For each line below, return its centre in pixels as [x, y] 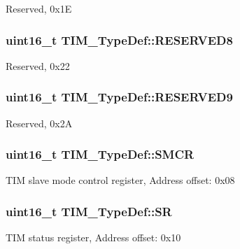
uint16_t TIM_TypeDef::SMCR [100, 154]
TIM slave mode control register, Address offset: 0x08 [120, 180]
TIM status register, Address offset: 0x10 [93, 237]
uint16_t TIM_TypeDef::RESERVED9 [119, 97]
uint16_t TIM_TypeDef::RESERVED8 [119, 40]
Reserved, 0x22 [38, 65]
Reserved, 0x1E [39, 8]
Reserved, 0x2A [39, 123]
